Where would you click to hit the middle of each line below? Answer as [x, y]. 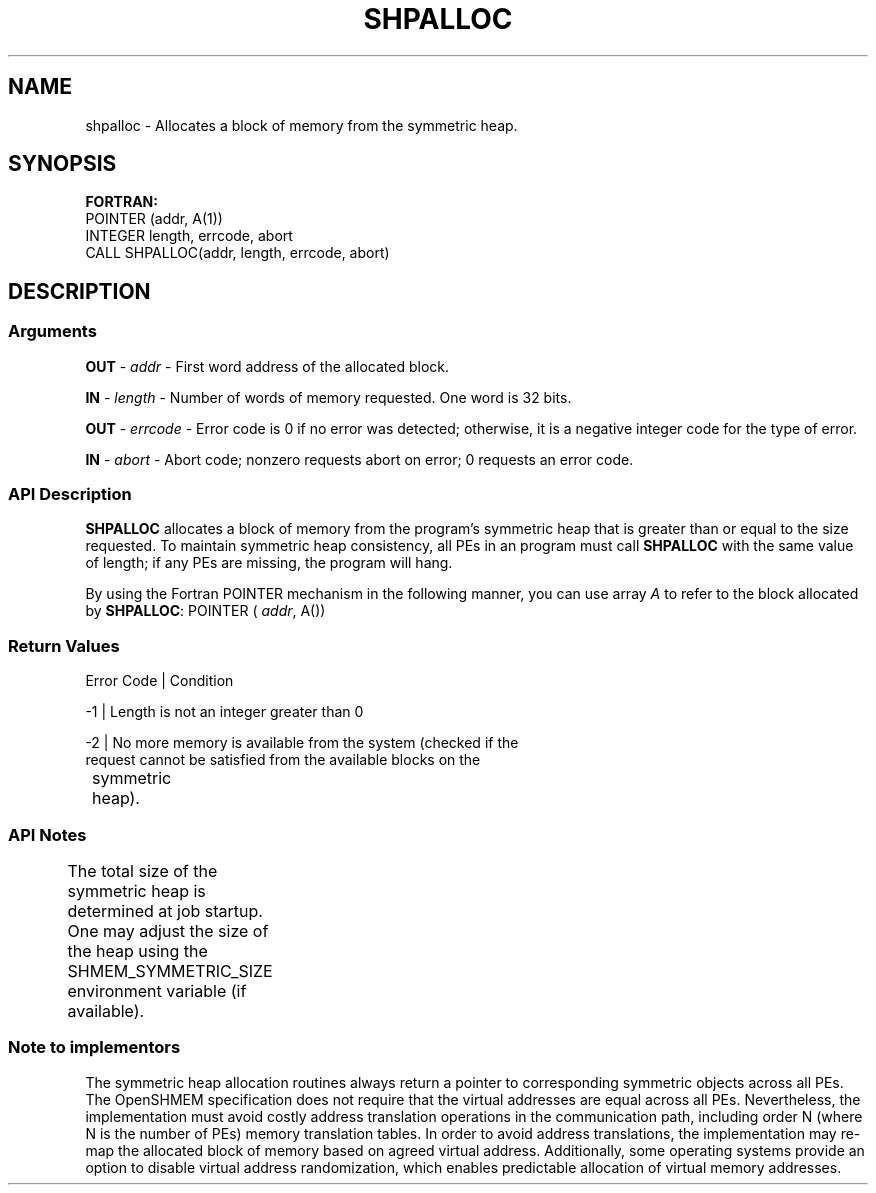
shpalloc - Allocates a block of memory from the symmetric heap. [301, 125]
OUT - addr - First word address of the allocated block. [267, 366]
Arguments [52, 331]
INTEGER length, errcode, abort [189, 236]
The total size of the [142, 870]
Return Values [64, 645]
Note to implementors [94, 1047]
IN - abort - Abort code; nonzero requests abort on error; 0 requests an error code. [359, 459]
